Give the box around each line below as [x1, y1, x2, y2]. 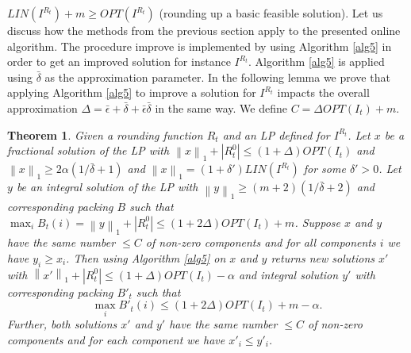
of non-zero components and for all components [145, 234, 376, 251]
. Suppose [294, 213, 340, 230]
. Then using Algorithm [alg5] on [66, 249, 226, 266]
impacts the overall [277, 84, 370, 101]
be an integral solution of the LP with [16, 178, 198, 195]
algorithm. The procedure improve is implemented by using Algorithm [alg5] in [7, 37, 392, 54]
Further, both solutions [7, 316, 117, 332]
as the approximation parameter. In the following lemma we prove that [44, 68, 390, 85]
